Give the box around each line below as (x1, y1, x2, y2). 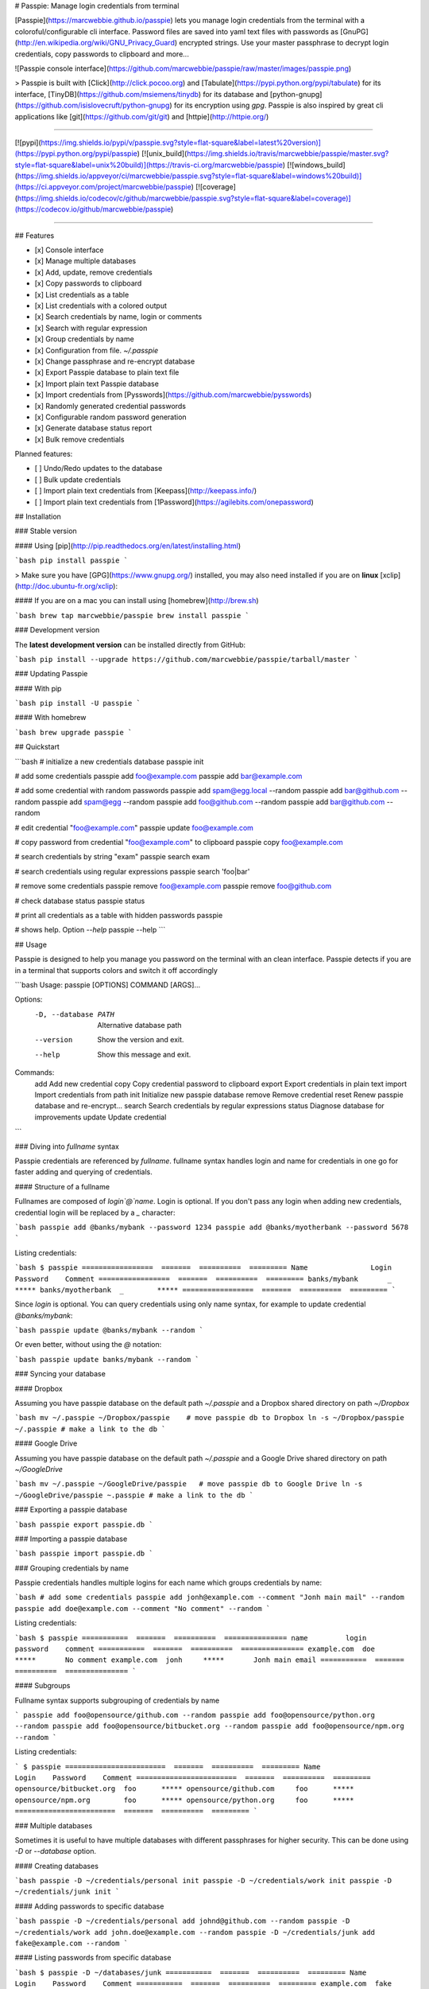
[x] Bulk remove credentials (34, 434, 125, 444)
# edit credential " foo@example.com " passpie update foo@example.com (14, 823, 254, 832)
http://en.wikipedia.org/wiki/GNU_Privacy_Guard (17, 38, 175, 48)
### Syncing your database (14, 1369, 106, 1379)
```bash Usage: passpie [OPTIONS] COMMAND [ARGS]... (14, 979, 201, 990)
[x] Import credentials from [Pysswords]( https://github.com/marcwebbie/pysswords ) (34, 390, 312, 399)
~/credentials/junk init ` (14, 1887, 120, 1897)
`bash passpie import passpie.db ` (14, 1549, 154, 1559)
